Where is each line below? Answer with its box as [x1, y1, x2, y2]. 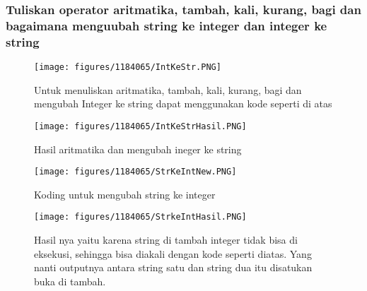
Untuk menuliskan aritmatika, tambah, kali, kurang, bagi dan [34, 82, 302, 97]
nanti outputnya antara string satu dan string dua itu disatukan [34, 260, 313, 275]
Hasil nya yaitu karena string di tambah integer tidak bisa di [34, 232, 298, 247]
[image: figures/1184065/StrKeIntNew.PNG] [34, 167, 237, 177]
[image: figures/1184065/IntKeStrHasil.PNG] [34, 121, 247, 131]
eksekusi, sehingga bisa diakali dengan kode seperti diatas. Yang [34, 246, 312, 261]
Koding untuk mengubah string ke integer [34, 186, 216, 201]
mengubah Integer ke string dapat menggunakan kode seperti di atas [34, 96, 332, 111]
